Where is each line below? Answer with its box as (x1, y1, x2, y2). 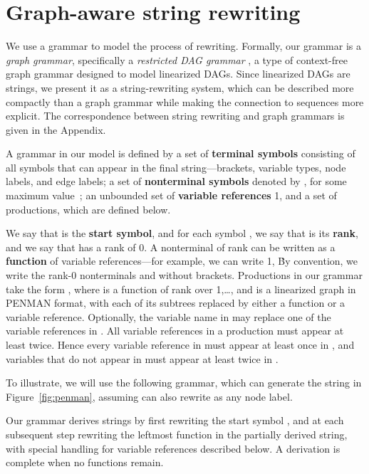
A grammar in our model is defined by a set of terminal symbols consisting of (6, 146, 355, 161)
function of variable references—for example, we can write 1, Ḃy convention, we (6, 253, 358, 268)
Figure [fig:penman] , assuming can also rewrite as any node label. (6, 389, 293, 404)
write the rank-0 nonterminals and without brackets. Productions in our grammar (6, 268, 363, 283)
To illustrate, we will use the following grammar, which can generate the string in (6, 375, 362, 390)
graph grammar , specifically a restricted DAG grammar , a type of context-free (6, 52, 348, 67)
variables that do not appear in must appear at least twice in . (6, 351, 279, 366)
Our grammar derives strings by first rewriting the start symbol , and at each (6, 413, 344, 428)
